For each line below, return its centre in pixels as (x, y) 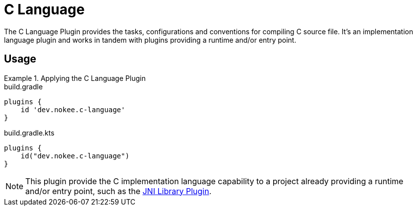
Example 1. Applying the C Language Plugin (75, 78)
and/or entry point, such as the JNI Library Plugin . (119, 191)
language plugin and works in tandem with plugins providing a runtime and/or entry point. (150, 40)
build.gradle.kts (29, 133)
